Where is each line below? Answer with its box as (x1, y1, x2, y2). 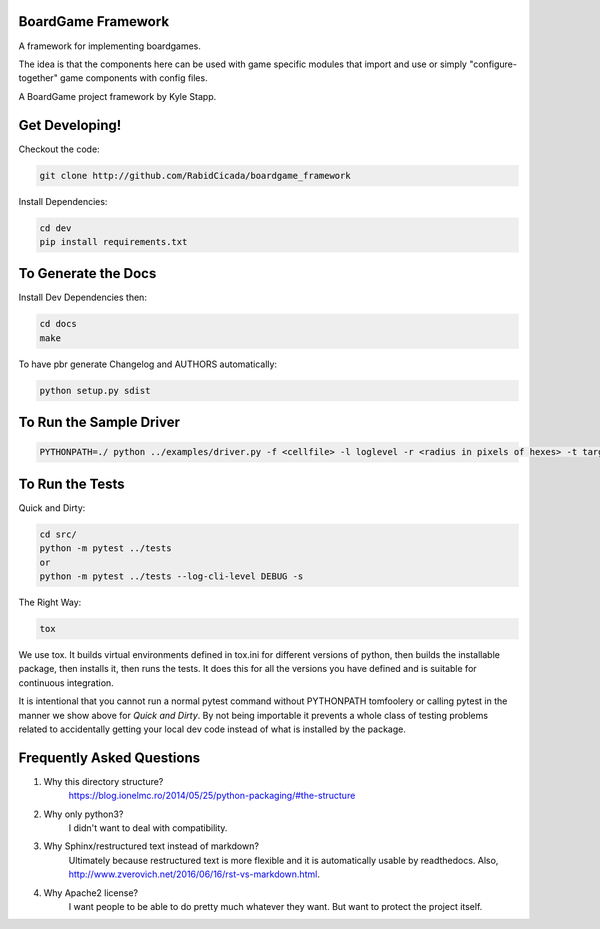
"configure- (468, 58, 517, 70)
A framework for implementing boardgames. (18, 40, 202, 52)
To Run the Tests (18, 475, 125, 492)
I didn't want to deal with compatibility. (68, 822, 228, 834)
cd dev (39, 222, 72, 234)
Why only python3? (43, 808, 124, 820)
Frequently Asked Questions (18, 749, 201, 766)
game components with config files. (60, 72, 209, 84)
